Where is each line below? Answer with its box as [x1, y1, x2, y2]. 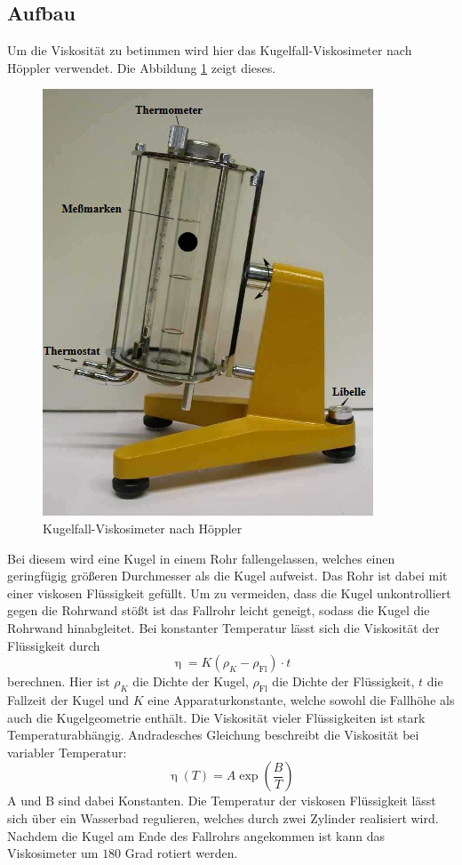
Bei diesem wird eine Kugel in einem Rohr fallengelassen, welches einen [7, 549, 395, 567]
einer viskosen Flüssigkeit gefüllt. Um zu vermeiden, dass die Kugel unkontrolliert [7, 583, 451, 602]
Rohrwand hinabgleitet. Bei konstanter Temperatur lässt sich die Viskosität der [7, 618, 440, 637]
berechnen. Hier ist [7, 672, 110, 691]
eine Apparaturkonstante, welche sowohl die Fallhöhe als [147, 690, 455, 709]
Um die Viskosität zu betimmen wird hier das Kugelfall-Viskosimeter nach [7, 41, 412, 60]
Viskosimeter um [7, 844, 99, 862]
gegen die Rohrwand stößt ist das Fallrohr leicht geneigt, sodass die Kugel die [7, 601, 430, 620]
